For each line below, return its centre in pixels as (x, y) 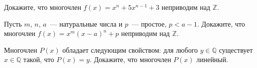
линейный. (212, 59)
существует (236, 50)
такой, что (39, 59)
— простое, (149, 23)
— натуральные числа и (86, 23)
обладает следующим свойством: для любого (130, 50)
